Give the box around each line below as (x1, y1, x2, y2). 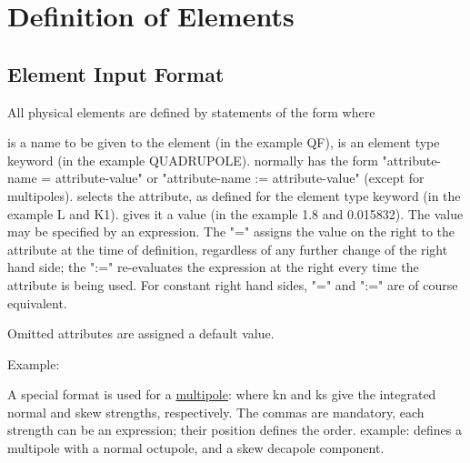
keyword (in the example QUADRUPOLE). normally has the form (7, 150, 378, 169)
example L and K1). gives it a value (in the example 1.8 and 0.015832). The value (7, 204, 464, 223)
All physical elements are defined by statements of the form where (7, 102, 375, 121)
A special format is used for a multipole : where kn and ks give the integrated (7, 385, 436, 404)
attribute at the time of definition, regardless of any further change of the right (7, 239, 448, 258)
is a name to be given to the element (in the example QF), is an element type (7, 133, 440, 152)
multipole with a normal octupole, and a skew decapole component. (7, 438, 385, 458)
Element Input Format (7, 59, 225, 87)
